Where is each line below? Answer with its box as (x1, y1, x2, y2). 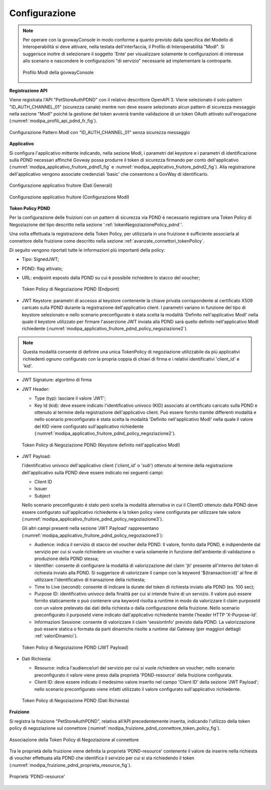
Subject (34, 493, 50, 499)
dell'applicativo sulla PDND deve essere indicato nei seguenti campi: (22, 470, 164, 476)
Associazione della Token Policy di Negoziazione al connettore (9, 736, 139, 743)
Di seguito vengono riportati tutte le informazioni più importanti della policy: (9, 247, 165, 253)
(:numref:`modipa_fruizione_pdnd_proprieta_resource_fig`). (9, 762, 131, 768)
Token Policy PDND (9, 205, 50, 211)
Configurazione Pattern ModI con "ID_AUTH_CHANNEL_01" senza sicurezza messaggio (9, 129, 190, 135)
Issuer (34, 486, 48, 492)
